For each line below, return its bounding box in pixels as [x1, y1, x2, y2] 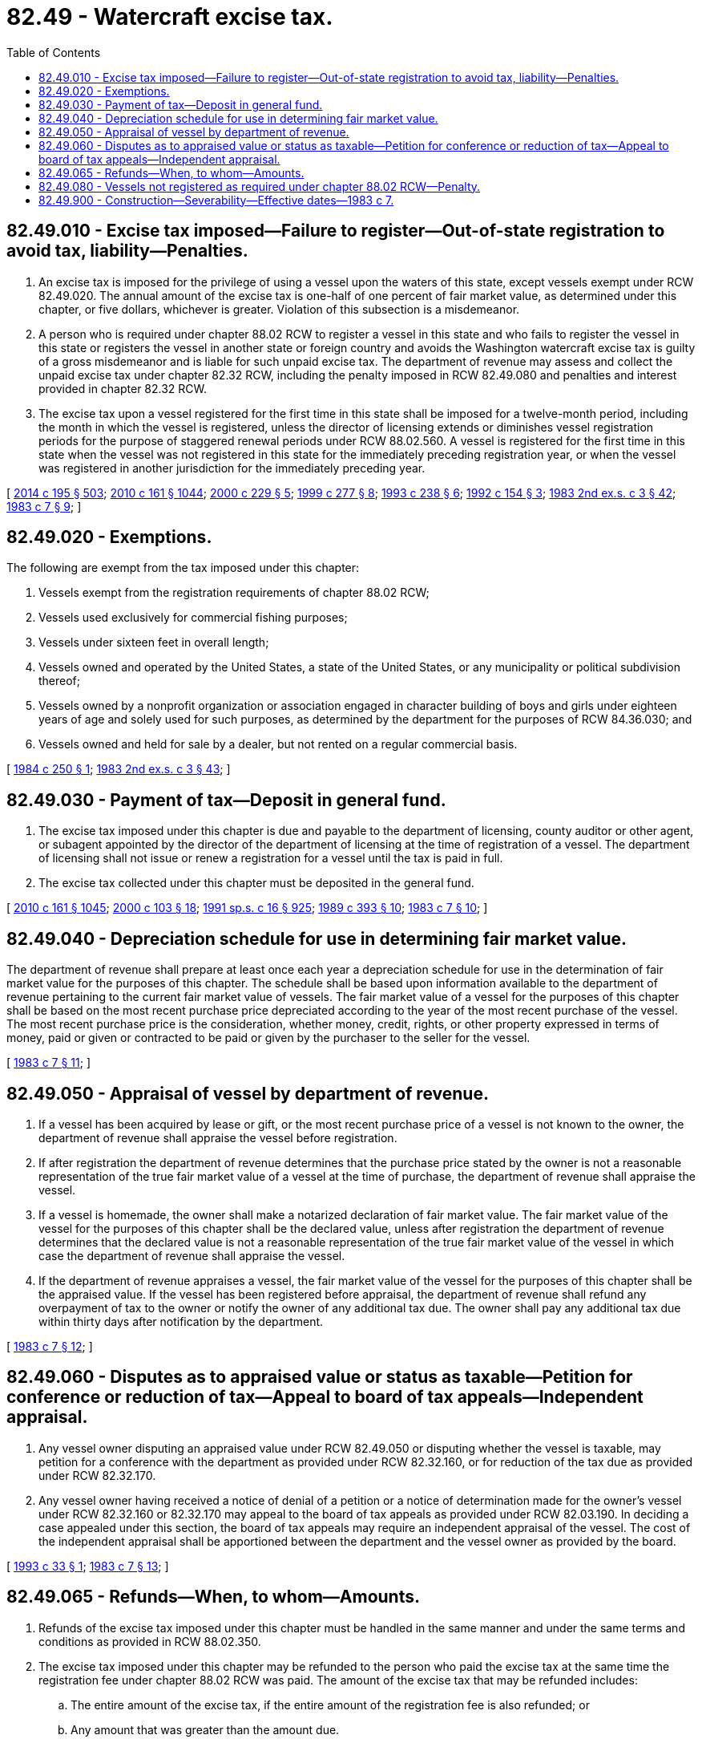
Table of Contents [6, 45, 101, 59]
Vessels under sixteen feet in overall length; [38, 635, 269, 650]
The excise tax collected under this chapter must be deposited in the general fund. [38, 876, 474, 890]
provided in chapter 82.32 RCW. [38, 381, 208, 395]
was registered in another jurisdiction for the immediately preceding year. [38, 460, 426, 475]
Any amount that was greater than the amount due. [71, 1722, 340, 1737]
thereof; [38, 674, 81, 688]
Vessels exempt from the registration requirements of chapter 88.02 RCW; [38, 586, 430, 600]
